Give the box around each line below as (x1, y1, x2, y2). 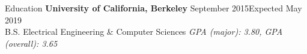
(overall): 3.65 (5, 37, 58, 49)
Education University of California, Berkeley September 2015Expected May (5, 2, 302, 14)
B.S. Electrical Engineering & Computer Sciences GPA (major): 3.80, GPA (5, 25, 283, 38)
